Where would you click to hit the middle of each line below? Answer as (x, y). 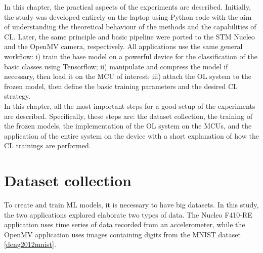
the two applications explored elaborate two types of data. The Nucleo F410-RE (128, 214)
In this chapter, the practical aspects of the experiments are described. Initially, (127, 7)
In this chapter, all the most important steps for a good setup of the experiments (130, 106)
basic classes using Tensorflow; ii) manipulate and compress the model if (116, 66)
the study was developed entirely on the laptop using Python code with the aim (128, 16)
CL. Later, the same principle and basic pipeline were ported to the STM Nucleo (129, 36)
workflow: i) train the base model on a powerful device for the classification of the (131, 56)
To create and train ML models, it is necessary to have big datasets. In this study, (131, 205)
